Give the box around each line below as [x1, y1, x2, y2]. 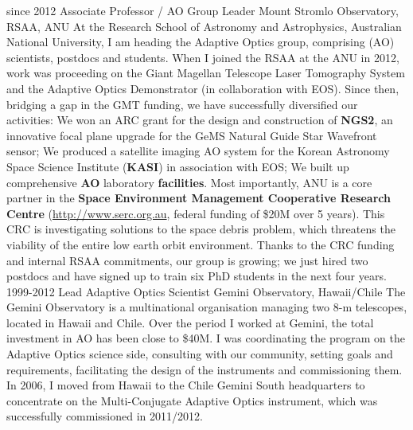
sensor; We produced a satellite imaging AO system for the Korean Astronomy [6, 143, 390, 159]
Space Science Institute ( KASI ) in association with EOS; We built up [6, 158, 349, 174]
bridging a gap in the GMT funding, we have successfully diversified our [6, 96, 358, 112]
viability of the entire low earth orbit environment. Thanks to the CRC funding [6, 236, 395, 252]
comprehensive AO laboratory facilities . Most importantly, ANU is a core [6, 174, 372, 190]
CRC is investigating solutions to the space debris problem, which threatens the [6, 221, 395, 237]
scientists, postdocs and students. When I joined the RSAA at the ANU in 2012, [6, 49, 399, 65]
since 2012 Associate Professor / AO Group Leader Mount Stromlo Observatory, [6, 2, 399, 18]
